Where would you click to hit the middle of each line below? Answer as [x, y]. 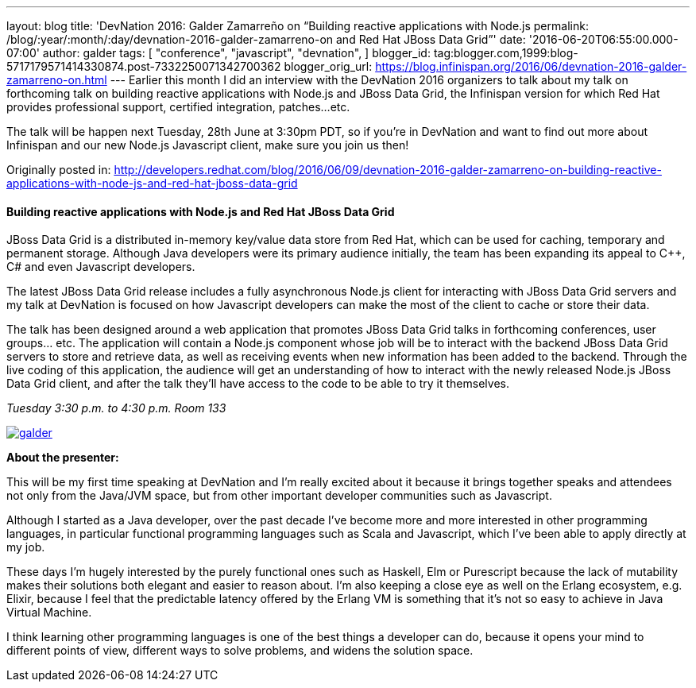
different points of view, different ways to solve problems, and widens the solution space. [240, 651]
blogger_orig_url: [328, 66]
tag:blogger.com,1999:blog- [506, 53]
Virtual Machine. [49, 613]
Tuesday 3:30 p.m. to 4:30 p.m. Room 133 [116, 408]
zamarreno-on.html [57, 80]
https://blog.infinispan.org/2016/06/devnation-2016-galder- [531, 66]
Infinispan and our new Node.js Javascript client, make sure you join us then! [208, 145]
